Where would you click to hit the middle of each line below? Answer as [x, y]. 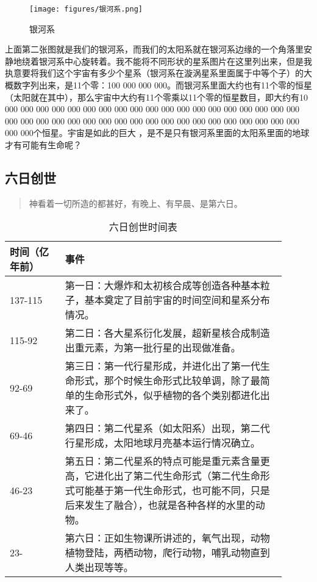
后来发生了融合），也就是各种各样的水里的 [160, 505]
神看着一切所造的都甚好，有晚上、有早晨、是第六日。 [136, 203]
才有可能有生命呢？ [43, 145]
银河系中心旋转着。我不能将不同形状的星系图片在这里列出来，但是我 [175, 61]
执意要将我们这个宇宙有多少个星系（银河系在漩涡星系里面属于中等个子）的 [154, 73]
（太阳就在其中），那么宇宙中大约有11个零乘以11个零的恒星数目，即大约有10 [156, 97]
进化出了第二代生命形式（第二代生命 [177, 476]
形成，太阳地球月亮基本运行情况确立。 [172, 443]
